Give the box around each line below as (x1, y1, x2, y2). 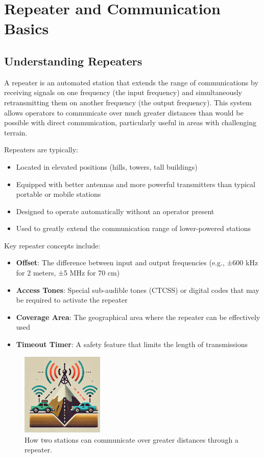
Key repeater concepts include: (4, 240, 101, 250)
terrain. (4, 127, 28, 138)
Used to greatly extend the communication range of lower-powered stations (16, 223, 251, 234)
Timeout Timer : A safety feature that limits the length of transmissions (16, 339, 248, 350)
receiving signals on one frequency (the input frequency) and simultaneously (4, 87, 242, 98)
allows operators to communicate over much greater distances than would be (4, 107, 244, 118)
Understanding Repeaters (4, 53, 142, 68)
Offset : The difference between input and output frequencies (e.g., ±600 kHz (16, 257, 258, 268)
